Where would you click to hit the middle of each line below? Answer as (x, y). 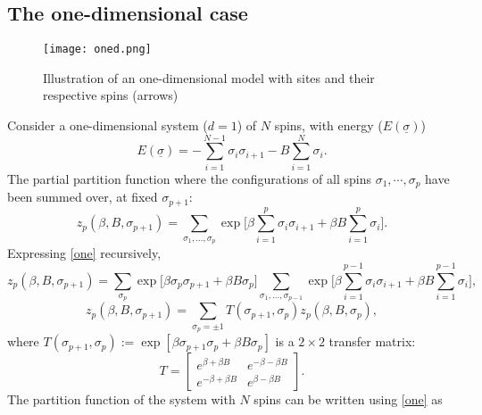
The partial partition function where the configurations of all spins (190, 178)
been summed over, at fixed (83, 197)
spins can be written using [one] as (348, 399)
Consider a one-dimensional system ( (108, 125)
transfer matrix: (372, 341)
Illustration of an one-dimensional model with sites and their (209, 77)
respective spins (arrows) (111, 95)
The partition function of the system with (121, 399)
